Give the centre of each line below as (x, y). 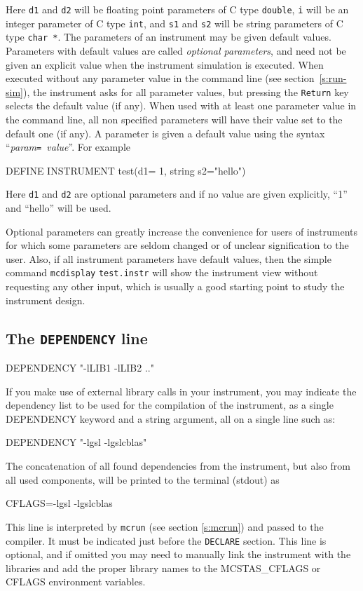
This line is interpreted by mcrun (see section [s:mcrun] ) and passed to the (165, 526)
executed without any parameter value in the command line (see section (160, 78)
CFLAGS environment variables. (76, 582)
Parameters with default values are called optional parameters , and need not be (176, 50)
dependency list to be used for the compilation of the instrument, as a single (170, 405)
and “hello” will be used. (59, 208)
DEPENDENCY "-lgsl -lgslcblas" (76, 442)
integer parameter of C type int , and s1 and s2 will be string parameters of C (174, 23)
